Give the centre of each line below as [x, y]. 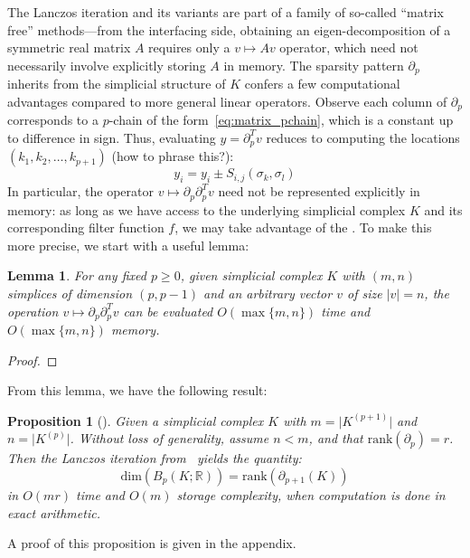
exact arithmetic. [54, 512]
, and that [336, 438]
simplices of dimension [70, 293]
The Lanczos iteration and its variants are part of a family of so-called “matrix [226, 12]
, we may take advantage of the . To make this [303, 227]
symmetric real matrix [69, 47]
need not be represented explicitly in [319, 191]
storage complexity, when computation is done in [311, 494]
